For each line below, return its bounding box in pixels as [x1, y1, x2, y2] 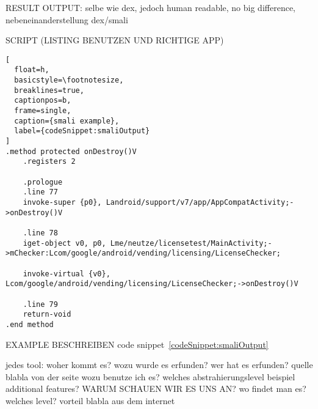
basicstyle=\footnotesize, [14, 76, 124, 85]
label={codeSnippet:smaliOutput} [14, 127, 150, 136]
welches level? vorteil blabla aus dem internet [5, 394, 175, 407]
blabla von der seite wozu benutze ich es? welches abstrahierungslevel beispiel [5, 370, 295, 383]
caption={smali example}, [14, 116, 120, 125]
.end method [5, 320, 54, 329]
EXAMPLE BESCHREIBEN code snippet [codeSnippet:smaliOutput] [5, 337, 269, 350]
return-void [23, 310, 71, 319]
